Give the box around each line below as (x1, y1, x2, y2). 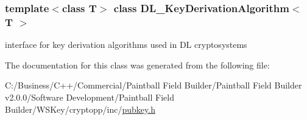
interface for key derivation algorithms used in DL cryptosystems (5, 38, 247, 51)
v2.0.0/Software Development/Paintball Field (5, 90, 174, 103)
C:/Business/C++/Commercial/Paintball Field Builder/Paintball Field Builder (5, 79, 302, 92)
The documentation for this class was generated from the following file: (5, 58, 270, 71)
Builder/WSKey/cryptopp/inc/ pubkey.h (5, 102, 155, 115)
